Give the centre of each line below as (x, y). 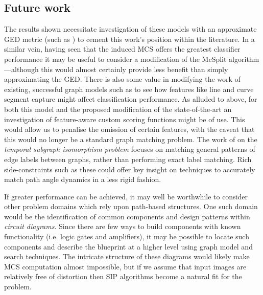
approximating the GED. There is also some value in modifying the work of (122, 79)
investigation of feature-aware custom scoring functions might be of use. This (125, 119)
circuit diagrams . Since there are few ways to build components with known (123, 226)
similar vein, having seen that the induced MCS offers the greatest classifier (122, 49)
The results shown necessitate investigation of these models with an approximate (130, 29)
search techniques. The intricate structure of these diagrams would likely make (127, 256)
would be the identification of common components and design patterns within (127, 216)
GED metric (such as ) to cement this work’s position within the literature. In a (129, 39)
